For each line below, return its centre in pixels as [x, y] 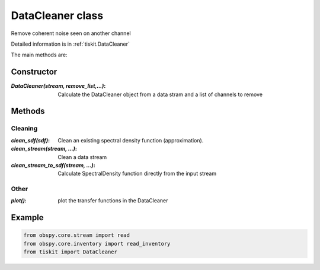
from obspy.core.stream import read [77, 235]
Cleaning [24, 129]
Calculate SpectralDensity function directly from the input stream [137, 174]
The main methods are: [39, 55]
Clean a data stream [82, 157]
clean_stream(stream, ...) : [44, 149]
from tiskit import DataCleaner [71, 252]
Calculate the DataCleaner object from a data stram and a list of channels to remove [160, 94]
